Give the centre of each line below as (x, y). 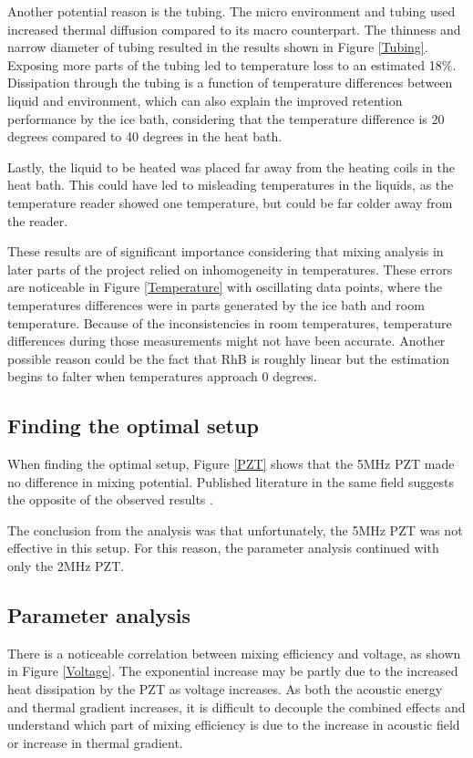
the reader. (38, 220)
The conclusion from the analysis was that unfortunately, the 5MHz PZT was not (235, 530)
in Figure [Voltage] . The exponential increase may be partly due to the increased (233, 671)
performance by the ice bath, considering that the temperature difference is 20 (226, 118)
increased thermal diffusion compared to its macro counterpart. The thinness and (234, 29)
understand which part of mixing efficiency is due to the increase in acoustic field (234, 725)
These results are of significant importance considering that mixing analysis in (226, 251)
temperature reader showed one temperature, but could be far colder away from (230, 202)
